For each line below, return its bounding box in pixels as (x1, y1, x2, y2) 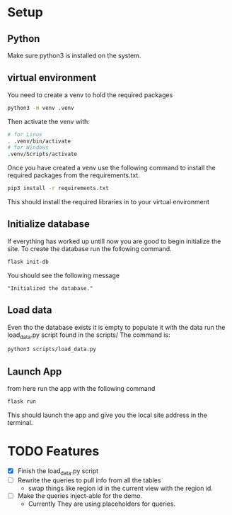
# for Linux (7, 131, 42, 138)
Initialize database (7, 218, 91, 231)
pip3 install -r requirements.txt (7, 185, 110, 192)
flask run (7, 398, 37, 405)
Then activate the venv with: (7, 117, 91, 126)
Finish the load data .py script (17, 466, 99, 477)
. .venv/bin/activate (7, 138, 71, 145)
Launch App (7, 365, 62, 377)
